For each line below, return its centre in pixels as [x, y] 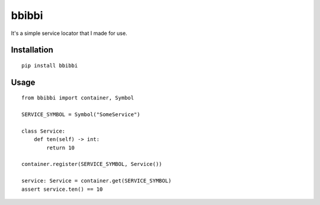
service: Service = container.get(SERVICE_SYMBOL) [97, 181]
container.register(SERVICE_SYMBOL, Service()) [92, 164]
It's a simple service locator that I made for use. [69, 33]
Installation [32, 50]
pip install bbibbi [50, 65]
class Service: [44, 131]
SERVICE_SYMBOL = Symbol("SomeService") [81, 115]
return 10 [61, 148]
